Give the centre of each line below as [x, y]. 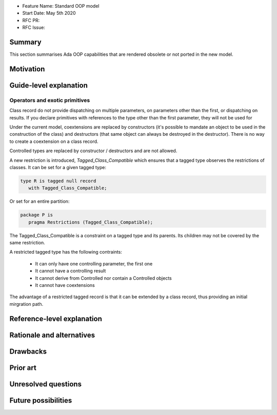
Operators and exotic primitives [50, 100]
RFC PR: [31, 20]
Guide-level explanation [49, 85]
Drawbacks [28, 351]
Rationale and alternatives [52, 335]
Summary [25, 42]
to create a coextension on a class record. [54, 141]
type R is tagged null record [58, 181]
